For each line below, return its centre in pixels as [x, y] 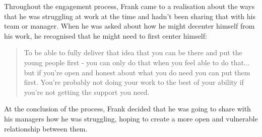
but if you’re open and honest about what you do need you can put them [137, 72]
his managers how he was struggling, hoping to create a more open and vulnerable [131, 118]
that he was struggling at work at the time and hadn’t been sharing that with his [130, 16]
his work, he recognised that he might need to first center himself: [106, 35]
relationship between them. [46, 128]
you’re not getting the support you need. [87, 92]
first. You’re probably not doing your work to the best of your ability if [134, 82]
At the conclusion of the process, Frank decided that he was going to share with [127, 109]
